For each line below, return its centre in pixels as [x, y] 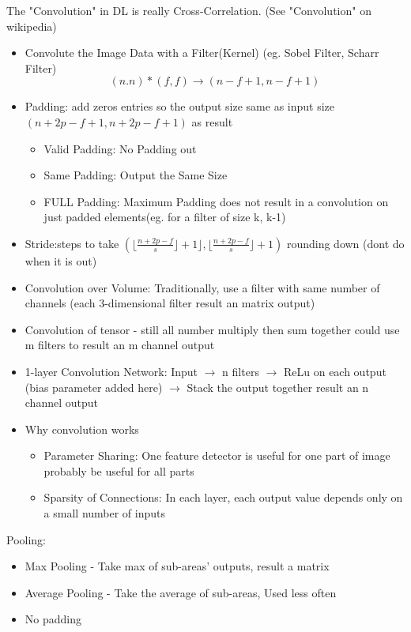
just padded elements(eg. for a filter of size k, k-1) [165, 217]
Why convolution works [82, 429]
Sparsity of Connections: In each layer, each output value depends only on [223, 497]
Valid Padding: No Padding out [120, 148]
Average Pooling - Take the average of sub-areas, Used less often [181, 592]
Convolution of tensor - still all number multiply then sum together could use [212, 329]
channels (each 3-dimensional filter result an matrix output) [170, 303]
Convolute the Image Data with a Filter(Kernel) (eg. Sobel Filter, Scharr [202, 53]
